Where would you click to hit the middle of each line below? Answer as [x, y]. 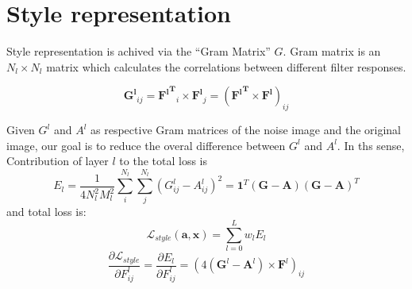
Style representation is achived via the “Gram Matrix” [139, 51]
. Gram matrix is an [332, 51]
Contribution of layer [58, 161]
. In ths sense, [371, 145]
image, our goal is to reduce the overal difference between [146, 145]
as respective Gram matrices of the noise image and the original [246, 130]
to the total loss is [164, 161]
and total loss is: [46, 212]
